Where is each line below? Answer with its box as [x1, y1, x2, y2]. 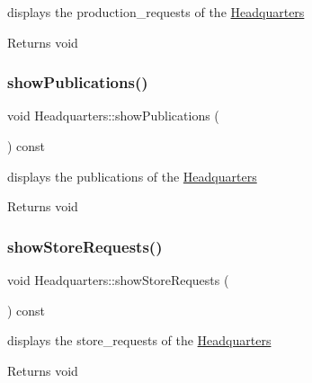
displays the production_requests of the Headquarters [7, 3, 305, 21]
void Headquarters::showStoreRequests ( [7, 271, 229, 289]
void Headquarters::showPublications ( [7, 106, 219, 125]
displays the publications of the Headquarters [7, 166, 257, 185]
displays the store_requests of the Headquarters [7, 331, 272, 350]
